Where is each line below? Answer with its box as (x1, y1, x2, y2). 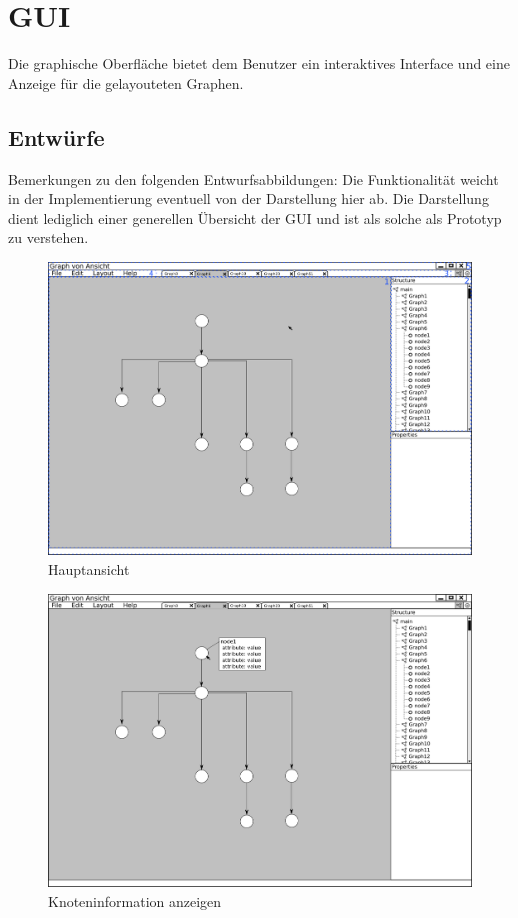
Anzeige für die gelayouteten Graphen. (8, 72, 244, 93)
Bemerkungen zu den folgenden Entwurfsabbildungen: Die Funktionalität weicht (8, 168, 499, 189)
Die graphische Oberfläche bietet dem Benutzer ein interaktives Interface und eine (8, 53, 510, 74)
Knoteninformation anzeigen (48, 890, 222, 911)
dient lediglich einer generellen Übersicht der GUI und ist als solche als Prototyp (8, 207, 502, 228)
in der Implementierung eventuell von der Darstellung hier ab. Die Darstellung (8, 188, 489, 209)
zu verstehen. (8, 227, 89, 248)
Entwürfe (8, 121, 105, 152)
